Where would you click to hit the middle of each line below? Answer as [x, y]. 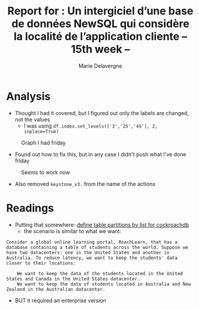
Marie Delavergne [100, 66]
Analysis [28, 96]
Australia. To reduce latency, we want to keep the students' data [92, 258]
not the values [32, 119]
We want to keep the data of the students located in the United [100, 273]
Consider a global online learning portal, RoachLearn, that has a [92, 242]
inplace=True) [41, 131]
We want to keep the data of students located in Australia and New [104, 284]
